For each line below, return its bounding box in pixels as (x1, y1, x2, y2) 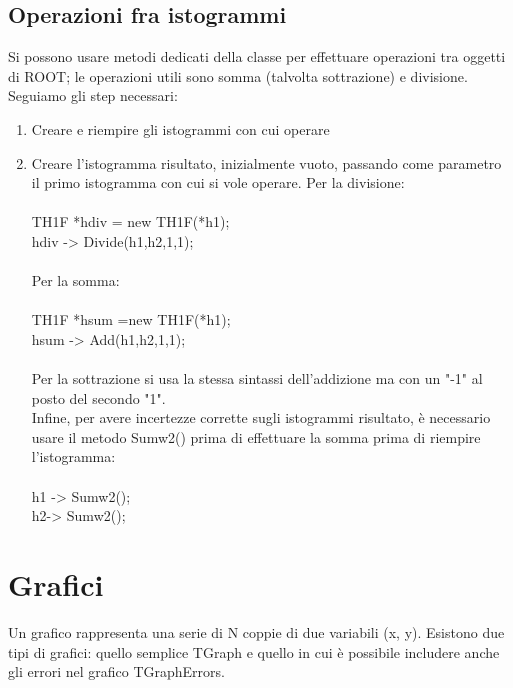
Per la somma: (31, 270, 120, 291)
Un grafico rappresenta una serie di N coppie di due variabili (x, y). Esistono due (8, 621, 505, 642)
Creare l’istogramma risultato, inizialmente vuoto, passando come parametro (31, 152, 502, 173)
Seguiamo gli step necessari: (8, 85, 178, 106)
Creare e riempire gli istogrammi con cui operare (31, 118, 330, 139)
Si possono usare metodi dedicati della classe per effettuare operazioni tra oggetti (8, 46, 506, 67)
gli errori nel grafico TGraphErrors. (8, 661, 225, 682)
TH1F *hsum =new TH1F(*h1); (31, 309, 231, 330)
